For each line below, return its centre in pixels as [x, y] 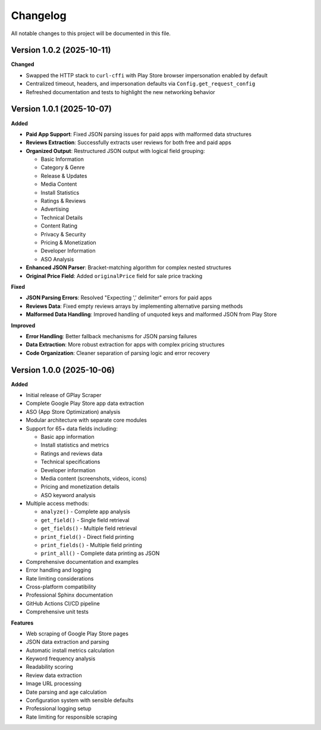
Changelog [39, 15]
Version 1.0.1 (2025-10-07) [62, 109]
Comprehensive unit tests [57, 612]
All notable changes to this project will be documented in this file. [91, 33]
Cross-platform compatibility [61, 587]
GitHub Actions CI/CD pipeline [63, 603]
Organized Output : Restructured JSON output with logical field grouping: [115, 151]
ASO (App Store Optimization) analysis [73, 411]
